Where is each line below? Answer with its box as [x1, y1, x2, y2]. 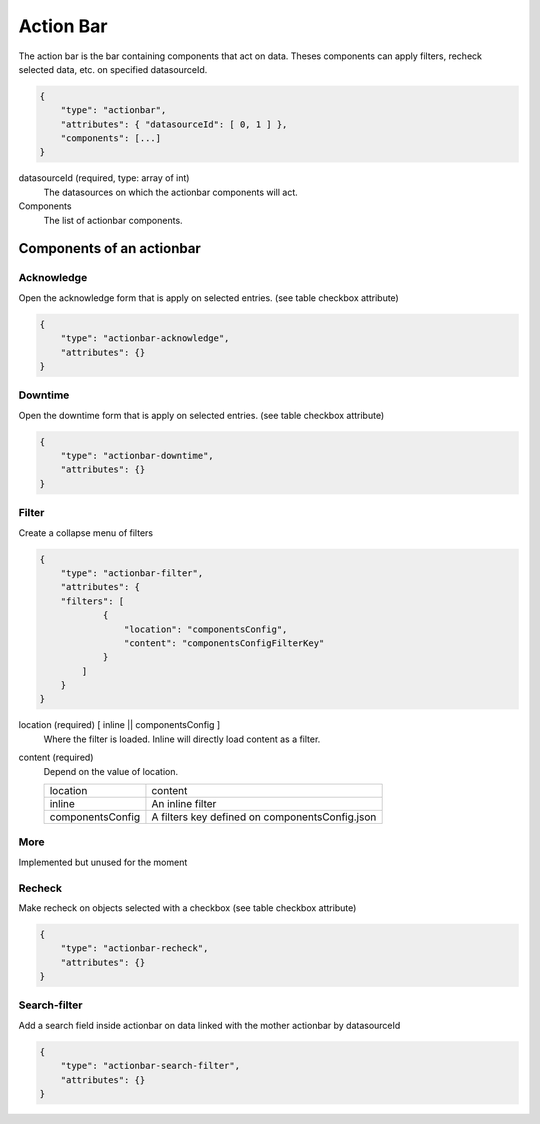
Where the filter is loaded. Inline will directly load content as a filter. [43, 733, 321, 745]
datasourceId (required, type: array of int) [18, 172, 190, 184]
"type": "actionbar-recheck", [60, 943, 209, 954]
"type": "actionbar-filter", [60, 567, 204, 579]
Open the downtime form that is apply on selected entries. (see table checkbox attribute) [18, 409, 385, 421]
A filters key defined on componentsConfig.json [151, 810, 377, 824]
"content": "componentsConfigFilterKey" [123, 637, 325, 649]
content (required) [18, 751, 94, 764]
